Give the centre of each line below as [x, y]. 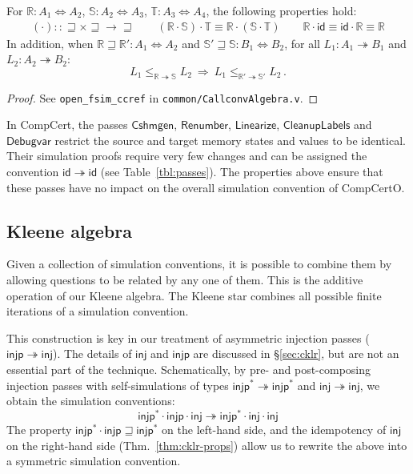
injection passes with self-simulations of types [118, 385]
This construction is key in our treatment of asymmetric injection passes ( [188, 337]
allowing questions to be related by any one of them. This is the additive [185, 280]
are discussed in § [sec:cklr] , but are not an [296, 353]
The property [39, 430]
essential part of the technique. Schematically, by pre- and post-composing [188, 369]
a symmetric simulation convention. [94, 461]
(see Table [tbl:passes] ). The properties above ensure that [242, 172]
